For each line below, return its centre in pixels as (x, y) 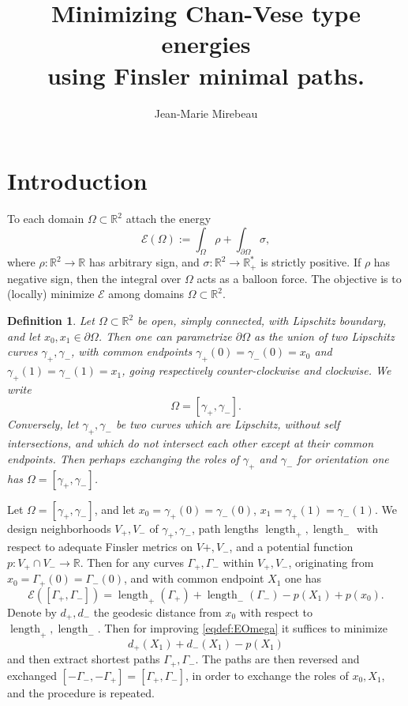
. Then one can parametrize (165, 336)
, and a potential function (291, 547)
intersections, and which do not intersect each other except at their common (191, 443)
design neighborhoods (59, 528)
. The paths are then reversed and (277, 659)
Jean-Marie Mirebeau (206, 113)
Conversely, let (43, 424)
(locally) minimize (51, 294)
